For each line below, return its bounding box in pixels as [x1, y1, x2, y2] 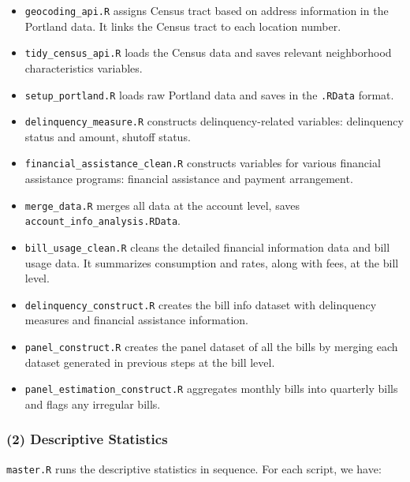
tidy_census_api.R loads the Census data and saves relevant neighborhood [24, 44, 392, 61]
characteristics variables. [24, 59, 143, 76]
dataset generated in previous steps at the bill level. [24, 353, 275, 370]
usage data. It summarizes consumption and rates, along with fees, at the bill [24, 254, 399, 271]
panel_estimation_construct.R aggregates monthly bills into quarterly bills [24, 380, 398, 397]
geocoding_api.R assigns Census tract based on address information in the [24, 2, 389, 18]
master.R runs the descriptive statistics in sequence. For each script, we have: [6, 460, 382, 476]
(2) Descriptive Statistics [6, 429, 168, 449]
